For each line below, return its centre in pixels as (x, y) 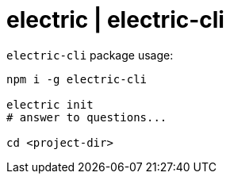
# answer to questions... (87, 117)
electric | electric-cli (115, 20)
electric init (50, 104)
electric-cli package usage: (90, 55)
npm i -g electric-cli (77, 79)
